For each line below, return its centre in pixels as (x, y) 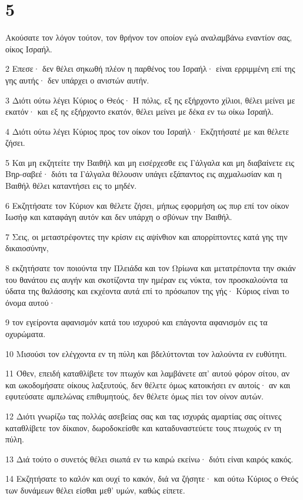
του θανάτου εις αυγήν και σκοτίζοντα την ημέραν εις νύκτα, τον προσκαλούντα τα (147, 279)
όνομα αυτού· (30, 302)
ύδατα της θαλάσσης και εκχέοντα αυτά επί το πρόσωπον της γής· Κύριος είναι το (147, 291)
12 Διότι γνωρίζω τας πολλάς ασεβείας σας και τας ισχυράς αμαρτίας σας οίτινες (144, 416)
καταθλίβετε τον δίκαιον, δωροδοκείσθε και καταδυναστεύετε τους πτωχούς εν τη (144, 427)
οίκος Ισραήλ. (29, 49)
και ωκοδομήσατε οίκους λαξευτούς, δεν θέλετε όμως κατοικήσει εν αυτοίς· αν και (148, 384)
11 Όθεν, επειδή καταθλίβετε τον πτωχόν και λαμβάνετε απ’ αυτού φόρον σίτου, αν (148, 373)
